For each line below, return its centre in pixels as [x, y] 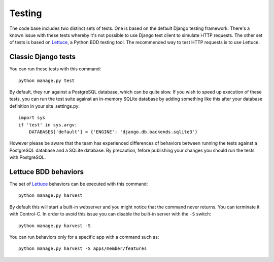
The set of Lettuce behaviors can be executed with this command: [79, 184]
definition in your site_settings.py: [44, 106]
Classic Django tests [43, 57]
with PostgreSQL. [28, 157]
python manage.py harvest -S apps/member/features [83, 249]
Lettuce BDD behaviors [46, 172]
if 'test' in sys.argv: [48, 125]
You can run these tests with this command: [55, 69]
